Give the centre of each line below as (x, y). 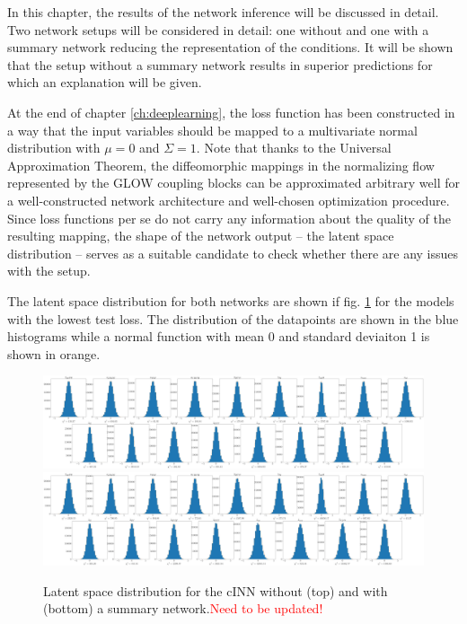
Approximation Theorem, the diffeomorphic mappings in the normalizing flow (221, 165)
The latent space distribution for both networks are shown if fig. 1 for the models (231, 300)
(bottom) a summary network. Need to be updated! (183, 608)
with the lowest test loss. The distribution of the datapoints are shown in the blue (233, 318)
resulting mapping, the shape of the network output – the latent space (201, 236)
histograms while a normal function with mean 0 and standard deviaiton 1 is (219, 336)
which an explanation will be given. (105, 82)
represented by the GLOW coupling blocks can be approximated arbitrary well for (233, 183)
